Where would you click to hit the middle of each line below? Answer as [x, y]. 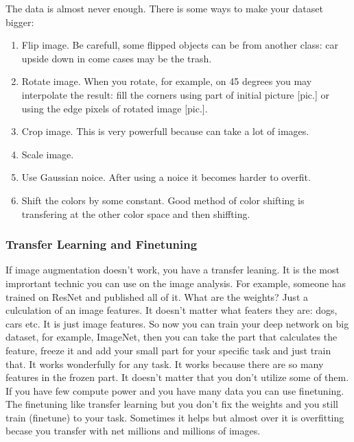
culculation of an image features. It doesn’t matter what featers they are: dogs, [172, 310]
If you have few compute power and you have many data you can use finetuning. [175, 390]
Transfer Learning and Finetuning [102, 244]
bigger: [20, 22]
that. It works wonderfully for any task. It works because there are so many [165, 364]
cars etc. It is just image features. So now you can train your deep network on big [177, 323]
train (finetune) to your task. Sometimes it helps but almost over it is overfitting [175, 417]
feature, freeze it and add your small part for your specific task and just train [168, 350]
